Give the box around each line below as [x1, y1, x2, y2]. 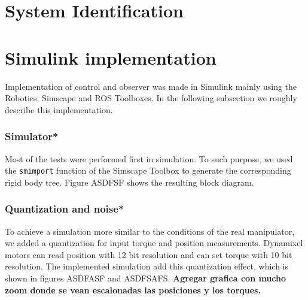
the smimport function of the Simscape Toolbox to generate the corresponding [5, 164, 291, 177]
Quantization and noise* [5, 201, 124, 216]
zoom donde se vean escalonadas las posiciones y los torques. [5, 283, 261, 296]
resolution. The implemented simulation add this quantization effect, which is [5, 260, 289, 272]
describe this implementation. [5, 103, 113, 116]
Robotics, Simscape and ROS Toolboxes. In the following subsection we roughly [5, 92, 297, 104]
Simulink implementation [5, 45, 216, 69]
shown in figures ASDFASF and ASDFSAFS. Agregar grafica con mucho [5, 271, 286, 284]
